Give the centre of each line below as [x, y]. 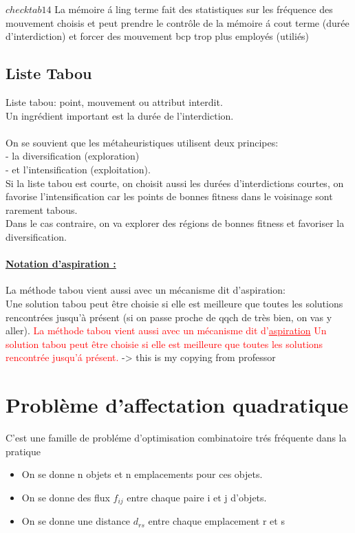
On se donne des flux [66, 497]
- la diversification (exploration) [73, 156]
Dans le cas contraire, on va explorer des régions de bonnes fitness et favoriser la [175, 223]
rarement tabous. [42, 209]
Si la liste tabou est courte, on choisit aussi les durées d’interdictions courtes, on [175, 183]
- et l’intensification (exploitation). [78, 169]
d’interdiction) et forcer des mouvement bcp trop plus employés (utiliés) [158, 36]
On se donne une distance [76, 521]
